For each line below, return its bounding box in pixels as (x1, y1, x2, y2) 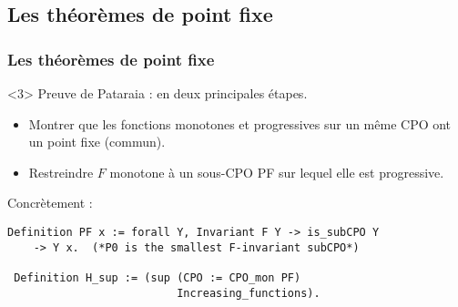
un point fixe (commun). (28, 132, 166, 151)
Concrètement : (7, 193, 93, 212)
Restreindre (28, 162, 94, 181)
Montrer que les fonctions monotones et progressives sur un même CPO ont (28, 114, 452, 133)
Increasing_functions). (177, 286, 321, 300)
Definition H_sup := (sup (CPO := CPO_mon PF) (14, 271, 301, 284)
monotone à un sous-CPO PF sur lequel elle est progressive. (109, 162, 444, 181)
